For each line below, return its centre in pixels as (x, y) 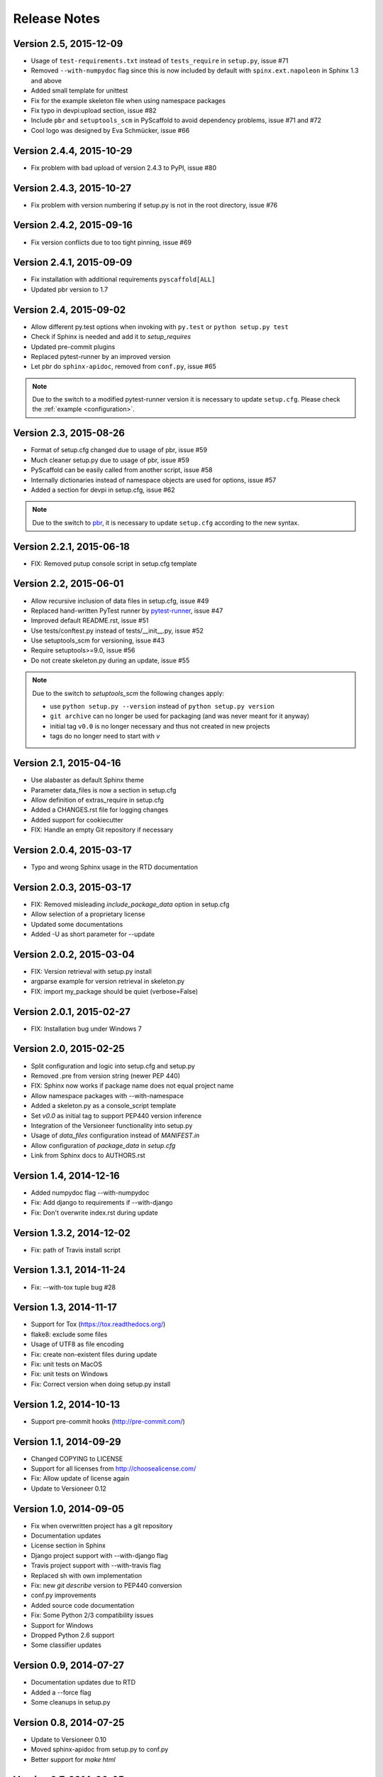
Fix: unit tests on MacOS (67, 1364)
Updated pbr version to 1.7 (70, 289)
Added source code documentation (83, 1605)
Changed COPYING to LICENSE (77, 1459)
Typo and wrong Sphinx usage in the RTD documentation (115, 866)
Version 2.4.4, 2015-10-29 (73, 150)
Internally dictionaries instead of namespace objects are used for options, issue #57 (154, 480)
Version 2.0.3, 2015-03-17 (72, 887)
